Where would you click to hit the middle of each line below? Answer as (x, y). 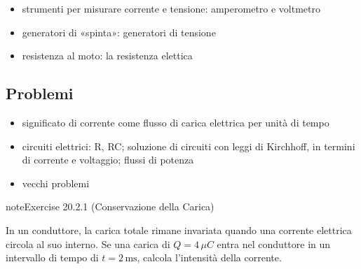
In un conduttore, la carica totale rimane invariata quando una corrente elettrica (179, 230)
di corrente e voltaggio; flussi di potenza (108, 160)
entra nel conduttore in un (274, 243)
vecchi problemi (56, 183)
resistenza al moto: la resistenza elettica (107, 56)
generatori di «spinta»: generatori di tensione (119, 32)
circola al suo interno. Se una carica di (88, 243)
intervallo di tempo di (52, 257)
